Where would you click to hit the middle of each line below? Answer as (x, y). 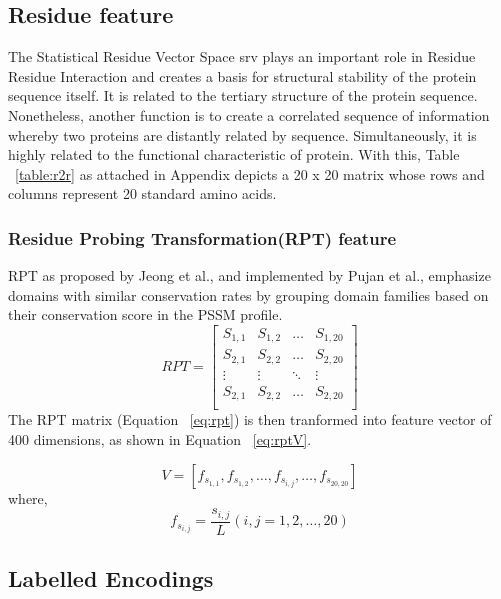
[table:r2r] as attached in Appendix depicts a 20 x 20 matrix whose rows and (250, 173)
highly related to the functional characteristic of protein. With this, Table (234, 154)
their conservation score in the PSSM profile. (145, 314)
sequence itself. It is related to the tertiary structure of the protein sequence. (243, 95)
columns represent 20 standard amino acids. (142, 193)
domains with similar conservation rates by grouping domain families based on (248, 294)
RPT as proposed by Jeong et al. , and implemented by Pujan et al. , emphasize (249, 275)
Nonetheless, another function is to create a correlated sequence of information (249, 114)
